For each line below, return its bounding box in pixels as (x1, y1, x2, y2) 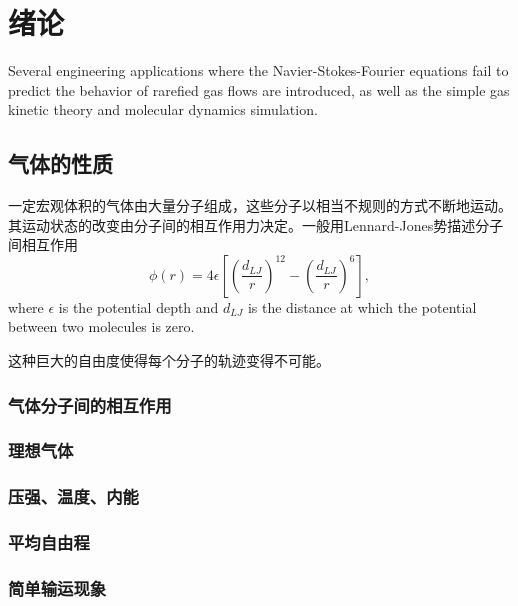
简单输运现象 (8, 575, 107, 600)
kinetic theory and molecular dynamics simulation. (8, 99, 318, 120)
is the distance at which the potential (247, 296, 477, 317)
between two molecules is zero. (8, 316, 195, 337)
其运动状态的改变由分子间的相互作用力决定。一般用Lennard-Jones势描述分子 (8, 214, 504, 235)
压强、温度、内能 (8, 484, 139, 509)
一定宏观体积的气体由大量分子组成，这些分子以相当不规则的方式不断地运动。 (8, 195, 512, 216)
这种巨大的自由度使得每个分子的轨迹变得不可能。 (8, 350, 330, 371)
